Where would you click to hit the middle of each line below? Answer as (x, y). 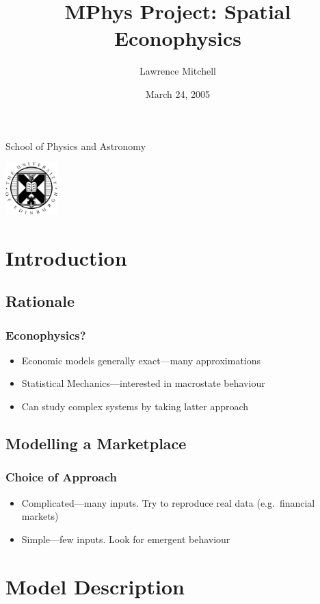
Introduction (66, 257)
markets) (40, 516)
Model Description (95, 586)
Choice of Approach (62, 477)
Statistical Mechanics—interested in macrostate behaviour (143, 383)
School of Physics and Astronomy (76, 146)
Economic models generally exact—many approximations (141, 360)
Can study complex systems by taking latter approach (135, 406)
